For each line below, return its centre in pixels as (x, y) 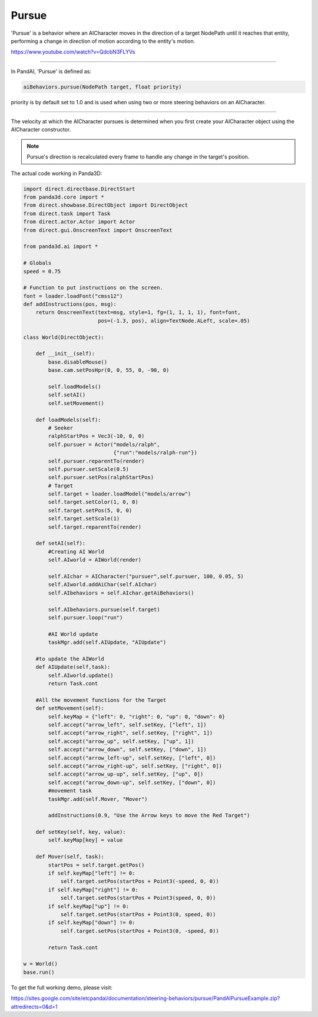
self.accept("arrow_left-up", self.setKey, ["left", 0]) (132, 758)
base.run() (39, 972)
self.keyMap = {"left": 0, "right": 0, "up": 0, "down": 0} (137, 716)
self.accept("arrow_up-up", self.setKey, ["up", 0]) (126, 774)
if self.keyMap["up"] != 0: (89, 906)
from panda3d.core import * (64, 197)
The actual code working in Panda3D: (57, 173)
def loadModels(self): (68, 420)
